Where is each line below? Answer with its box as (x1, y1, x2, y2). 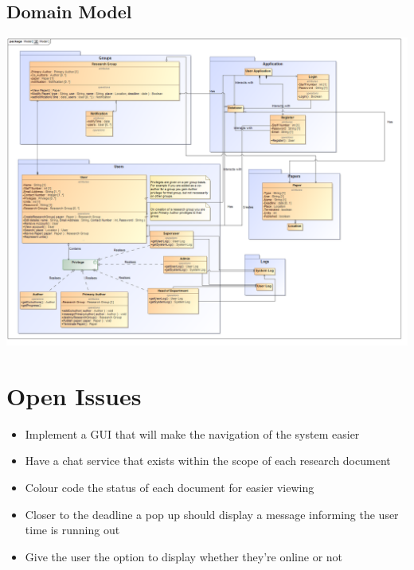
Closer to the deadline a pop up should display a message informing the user (25, 506, 399, 522)
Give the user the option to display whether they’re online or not (25, 548, 343, 564)
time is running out (25, 521, 120, 538)
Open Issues (6, 379, 142, 412)
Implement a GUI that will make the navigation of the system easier (25, 425, 360, 442)
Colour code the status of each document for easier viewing (25, 478, 314, 495)
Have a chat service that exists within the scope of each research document (25, 452, 391, 469)
